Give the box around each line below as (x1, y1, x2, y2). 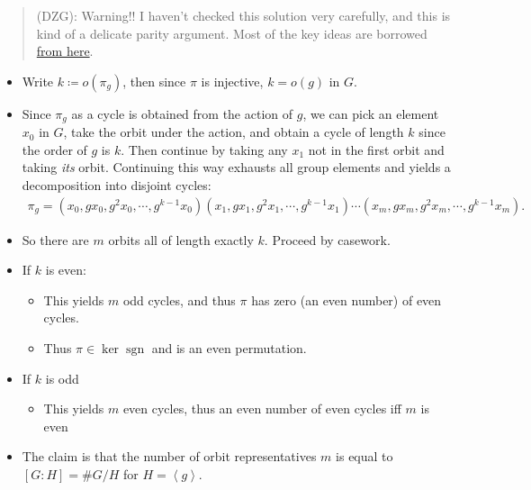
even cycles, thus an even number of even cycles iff (122, 399, 401, 418)
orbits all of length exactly (108, 230, 254, 249)
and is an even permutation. (151, 339, 307, 358)
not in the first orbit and (308, 140, 445, 159)
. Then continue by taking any (121, 140, 288, 159)
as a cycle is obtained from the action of (71, 104, 293, 122)
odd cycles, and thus (122, 290, 236, 309)
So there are (22, 230, 89, 249)
